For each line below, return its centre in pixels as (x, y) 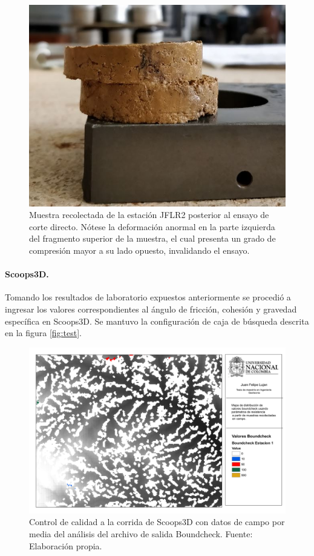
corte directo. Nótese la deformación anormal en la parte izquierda (152, 226)
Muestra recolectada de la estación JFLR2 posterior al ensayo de (149, 215)
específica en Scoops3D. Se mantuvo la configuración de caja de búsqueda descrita (157, 321)
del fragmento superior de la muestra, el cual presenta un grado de (152, 238)
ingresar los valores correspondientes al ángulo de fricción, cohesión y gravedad (151, 309)
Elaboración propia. (66, 545)
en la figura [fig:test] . (43, 333)
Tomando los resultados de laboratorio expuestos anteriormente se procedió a (148, 297)
